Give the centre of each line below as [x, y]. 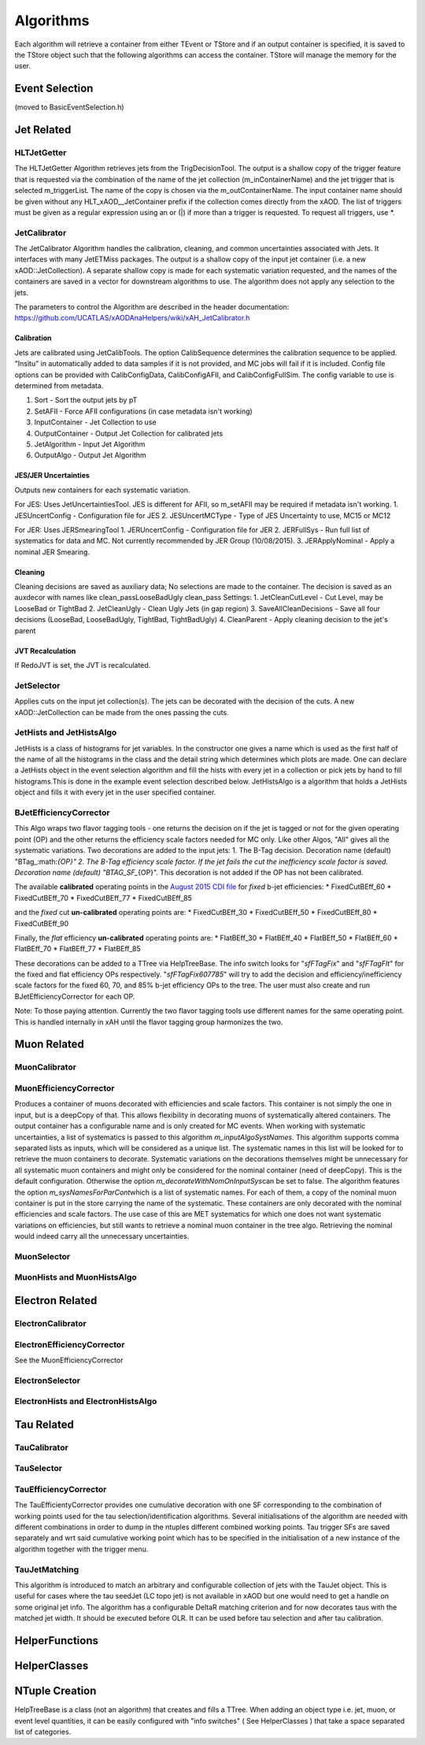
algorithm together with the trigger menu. [81, 1549]
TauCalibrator [41, 1447]
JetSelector [37, 685]
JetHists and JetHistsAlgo [66, 732]
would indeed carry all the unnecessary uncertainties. [102, 1236]
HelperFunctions [56, 1641]
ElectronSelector [47, 1380]
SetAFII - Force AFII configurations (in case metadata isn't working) [144, 411]
